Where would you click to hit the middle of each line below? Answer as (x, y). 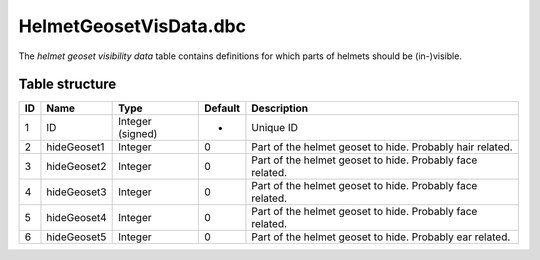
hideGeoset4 (76, 218)
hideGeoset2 (76, 167)
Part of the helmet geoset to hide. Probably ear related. (381, 237)
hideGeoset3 (76, 192)
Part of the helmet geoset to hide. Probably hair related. (382, 147)
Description (280, 108)
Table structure (67, 84)
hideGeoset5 (76, 237)
